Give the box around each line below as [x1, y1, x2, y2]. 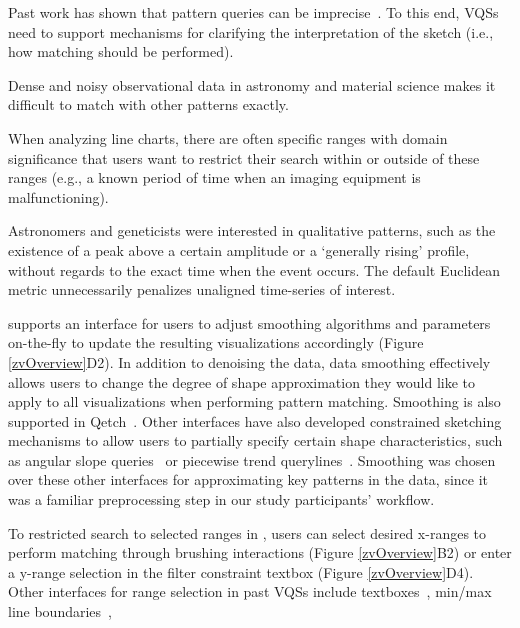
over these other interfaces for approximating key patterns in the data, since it [8, 469, 489, 490]
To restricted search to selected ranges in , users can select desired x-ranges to [8, 522, 487, 543]
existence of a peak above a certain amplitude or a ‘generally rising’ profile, [8, 239, 470, 260]
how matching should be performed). [8, 41, 234, 62]
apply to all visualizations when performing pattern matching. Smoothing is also [8, 391, 501, 412]
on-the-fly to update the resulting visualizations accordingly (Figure [8, 332, 424, 353]
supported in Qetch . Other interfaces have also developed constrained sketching [8, 410, 502, 431]
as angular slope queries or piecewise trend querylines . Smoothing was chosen [8, 449, 496, 470]
